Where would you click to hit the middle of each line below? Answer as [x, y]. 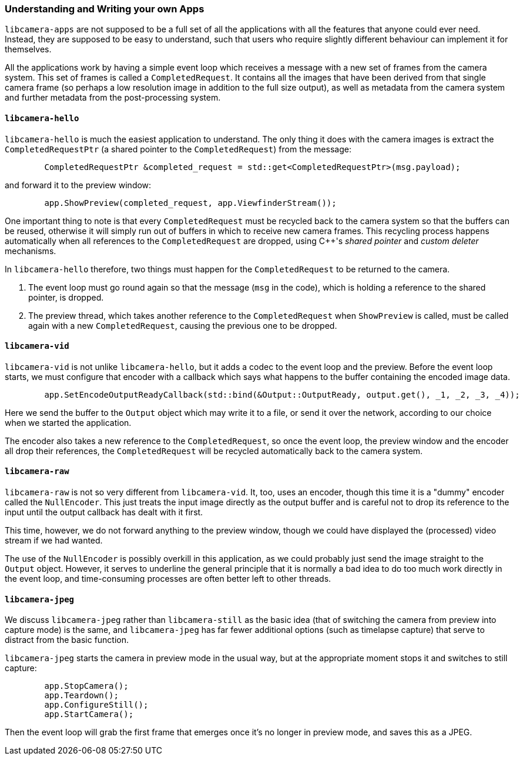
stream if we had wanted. [54, 541]
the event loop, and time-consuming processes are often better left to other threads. [168, 579]
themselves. [28, 49]
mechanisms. [31, 251]
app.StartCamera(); [89, 714]
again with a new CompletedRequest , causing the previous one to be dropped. [183, 325]
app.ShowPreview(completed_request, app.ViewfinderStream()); [190, 203]
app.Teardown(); [81, 696]
